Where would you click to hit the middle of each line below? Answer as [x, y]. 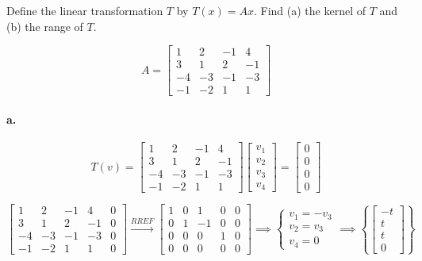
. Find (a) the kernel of [310, 10]
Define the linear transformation [85, 10]
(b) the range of [45, 26]
